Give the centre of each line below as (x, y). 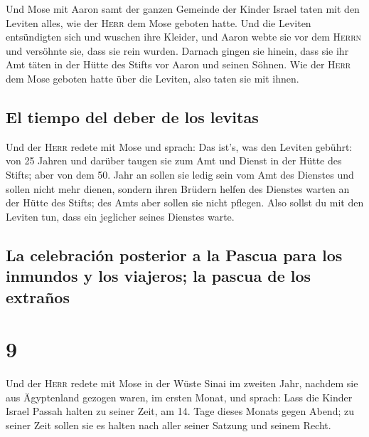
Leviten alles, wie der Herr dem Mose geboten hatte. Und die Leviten (159, 22)
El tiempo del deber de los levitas (132, 116)
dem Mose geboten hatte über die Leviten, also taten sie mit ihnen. (153, 78)
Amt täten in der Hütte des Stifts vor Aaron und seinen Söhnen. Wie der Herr (178, 64)
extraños (38, 296)
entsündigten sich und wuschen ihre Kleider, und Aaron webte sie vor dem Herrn (184, 37)
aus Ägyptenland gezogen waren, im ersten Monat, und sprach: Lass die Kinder (179, 397)
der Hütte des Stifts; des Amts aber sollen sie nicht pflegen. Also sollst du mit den (185, 202)
